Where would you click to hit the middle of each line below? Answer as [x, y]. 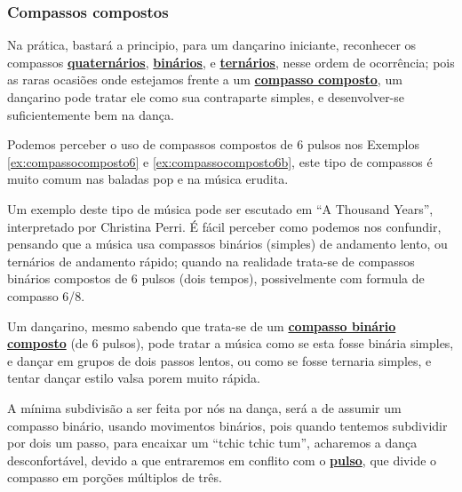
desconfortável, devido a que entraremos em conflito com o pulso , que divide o [222, 460]
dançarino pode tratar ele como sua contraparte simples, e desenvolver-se [206, 97]
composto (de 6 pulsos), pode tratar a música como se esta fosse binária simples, [231, 343]
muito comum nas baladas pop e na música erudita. [148, 179]
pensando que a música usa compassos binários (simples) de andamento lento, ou [227, 244]
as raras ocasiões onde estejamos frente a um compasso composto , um [205, 79]
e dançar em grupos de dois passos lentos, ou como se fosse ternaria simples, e [219, 360]
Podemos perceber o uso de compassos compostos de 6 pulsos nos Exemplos [214, 144]
